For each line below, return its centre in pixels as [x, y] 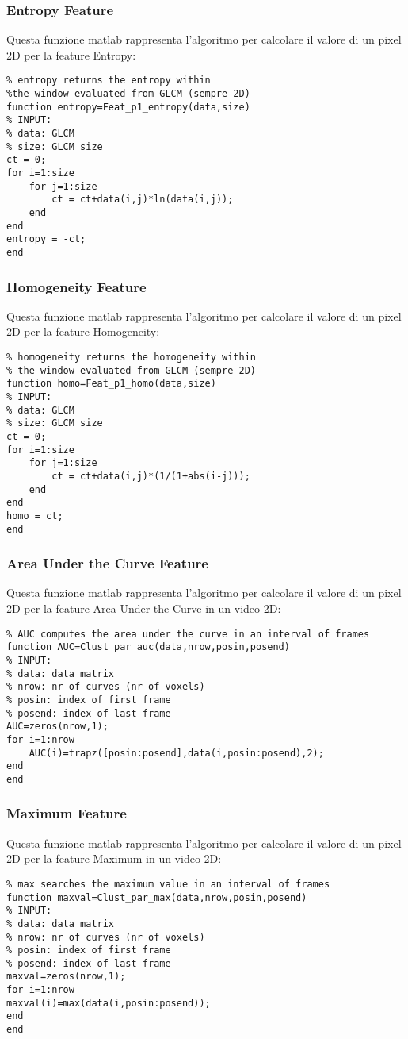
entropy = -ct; [46, 239]
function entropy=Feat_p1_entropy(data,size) [128, 107]
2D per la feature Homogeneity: [83, 331]
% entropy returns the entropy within [109, 81]
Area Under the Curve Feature [107, 563]
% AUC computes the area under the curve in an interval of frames [188, 634]
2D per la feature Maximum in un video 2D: [114, 858]
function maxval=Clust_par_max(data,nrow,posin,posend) [157, 897]
